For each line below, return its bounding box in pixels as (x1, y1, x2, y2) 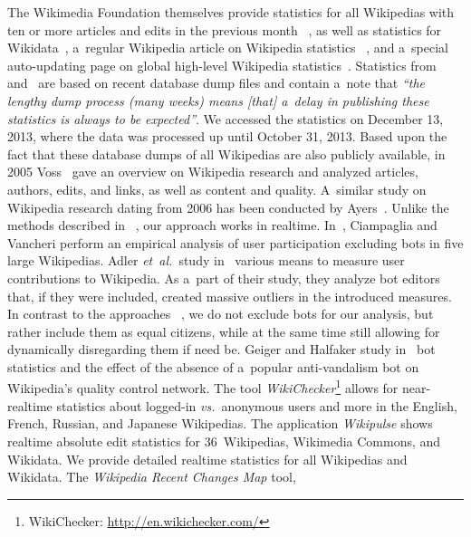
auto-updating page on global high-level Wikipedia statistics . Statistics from (7, 55, 437, 74)
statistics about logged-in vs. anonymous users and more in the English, (56, 396, 457, 415)
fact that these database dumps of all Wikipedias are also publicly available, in (7, 144, 446, 163)
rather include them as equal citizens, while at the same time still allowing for (7, 321, 440, 340)
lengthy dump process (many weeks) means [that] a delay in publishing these (7, 91, 429, 110)
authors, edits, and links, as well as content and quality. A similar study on (7, 179, 427, 198)
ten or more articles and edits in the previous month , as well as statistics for (7, 20, 442, 39)
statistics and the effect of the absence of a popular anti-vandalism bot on (7, 357, 419, 376)
